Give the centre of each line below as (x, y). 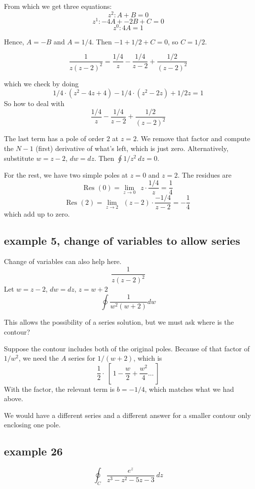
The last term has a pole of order (54, 138)
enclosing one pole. (32, 425)
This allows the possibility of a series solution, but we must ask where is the (119, 322)
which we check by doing (41, 83)
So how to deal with (34, 103)
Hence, (14, 41)
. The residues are (205, 174)
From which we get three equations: (58, 6)
